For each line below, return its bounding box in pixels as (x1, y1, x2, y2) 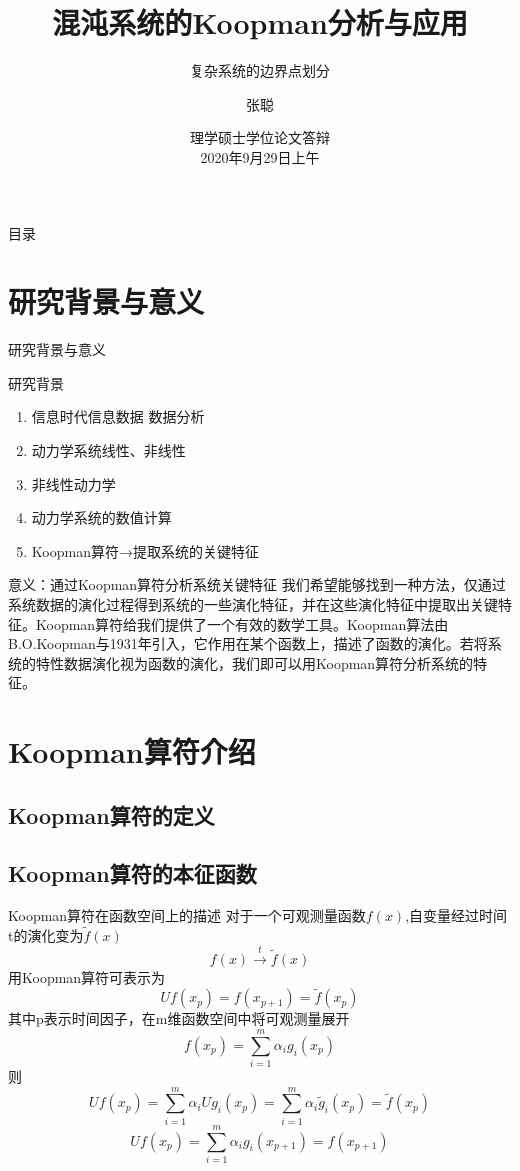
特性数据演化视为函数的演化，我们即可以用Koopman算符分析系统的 (35, 652, 474, 673)
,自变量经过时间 (405, 905, 508, 926)
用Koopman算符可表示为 (8, 966, 166, 987)
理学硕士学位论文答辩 (190, 127, 330, 148)
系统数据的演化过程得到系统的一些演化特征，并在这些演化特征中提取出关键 (8, 593, 498, 614)
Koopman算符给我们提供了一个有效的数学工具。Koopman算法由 (35, 613, 449, 634)
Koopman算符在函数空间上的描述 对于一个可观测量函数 (8, 905, 366, 926)
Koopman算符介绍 (8, 731, 256, 772)
